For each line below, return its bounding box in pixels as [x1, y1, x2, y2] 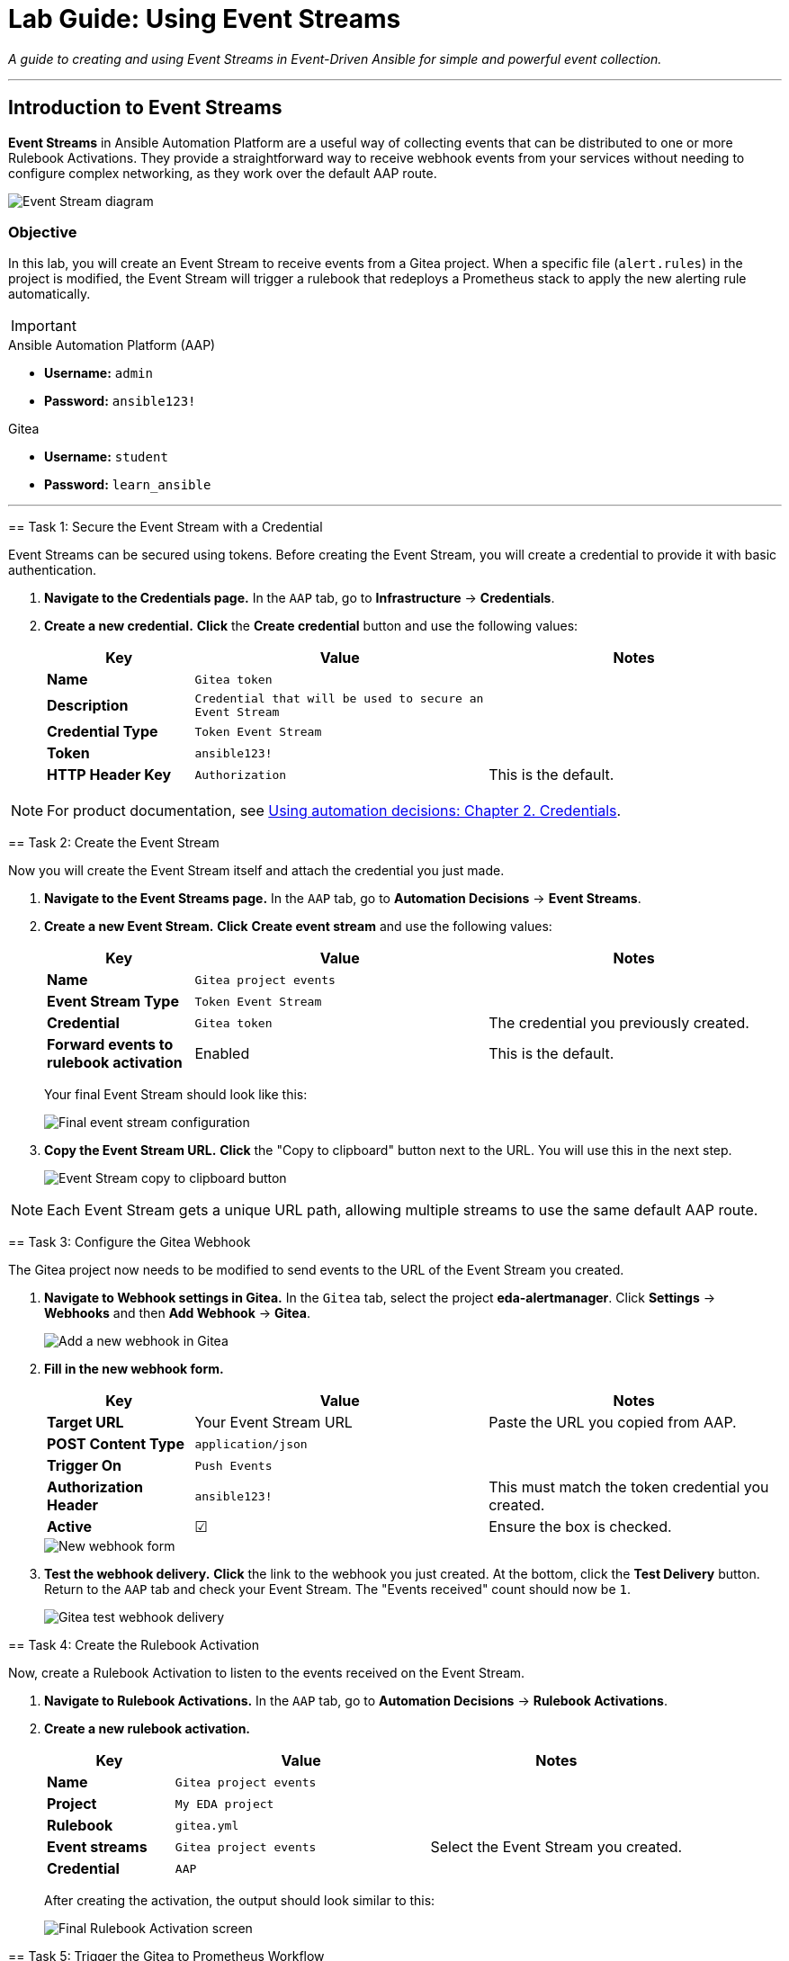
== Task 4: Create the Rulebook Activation [8, 1637, 260, 1653]
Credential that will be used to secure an [194, 692, 484, 706]
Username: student [44, 449, 168, 465]
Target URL [47, 1413, 124, 1432]
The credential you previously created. [489, 1014, 749, 1033]
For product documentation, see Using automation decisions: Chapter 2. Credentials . [47, 801, 622, 820]
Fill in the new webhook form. [44, 1361, 224, 1377]
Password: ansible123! [44, 393, 196, 409]
